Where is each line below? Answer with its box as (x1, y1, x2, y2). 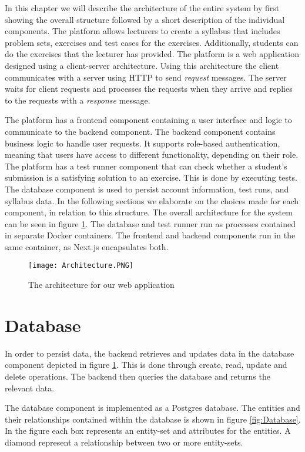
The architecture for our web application (28, 278, 175, 291)
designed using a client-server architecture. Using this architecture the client (5, 59, 279, 71)
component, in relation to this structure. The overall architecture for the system (5, 206, 293, 218)
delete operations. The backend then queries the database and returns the (5, 370, 270, 383)
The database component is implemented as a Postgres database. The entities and (5, 401, 300, 414)
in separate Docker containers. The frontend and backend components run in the (5, 229, 296, 241)
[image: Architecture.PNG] (28, 261, 133, 270)
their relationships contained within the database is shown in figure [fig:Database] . (5, 413, 301, 425)
